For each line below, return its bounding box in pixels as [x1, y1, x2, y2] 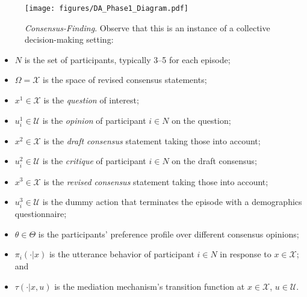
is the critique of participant [42, 155, 146, 167]
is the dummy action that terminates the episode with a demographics [42, 195, 302, 208]
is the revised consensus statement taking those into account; [43, 175, 268, 188]
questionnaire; [14, 207, 67, 220]
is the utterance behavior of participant [49, 248, 194, 260]
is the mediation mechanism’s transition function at [54, 280, 245, 292]
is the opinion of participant [42, 114, 146, 126]
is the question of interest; [43, 94, 139, 106]
